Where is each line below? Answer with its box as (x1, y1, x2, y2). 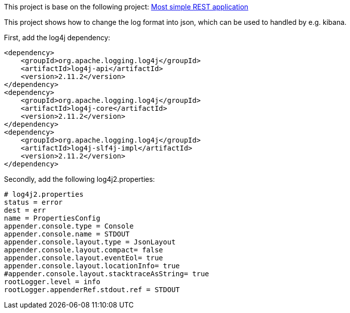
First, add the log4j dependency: (4, 33, 110, 42)
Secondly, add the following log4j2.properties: (4, 175, 155, 183)
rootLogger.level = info (4, 278, 100, 286)
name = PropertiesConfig (4, 214, 100, 222)
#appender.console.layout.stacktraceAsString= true (4, 270, 210, 278)
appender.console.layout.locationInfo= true (4, 262, 180, 270)
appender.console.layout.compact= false (4, 246, 163, 254)
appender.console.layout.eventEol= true (4, 254, 163, 262)
